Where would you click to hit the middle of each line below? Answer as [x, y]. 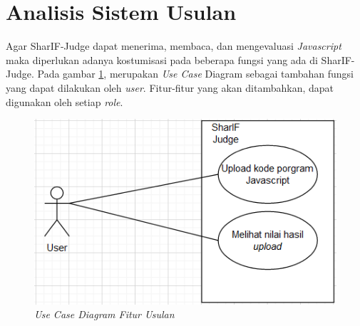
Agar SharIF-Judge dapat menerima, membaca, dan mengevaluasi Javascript [174, 46]
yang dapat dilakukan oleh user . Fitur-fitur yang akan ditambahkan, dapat [170, 87]
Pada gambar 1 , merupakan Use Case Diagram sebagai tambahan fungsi [195, 74]
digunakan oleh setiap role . [65, 101]
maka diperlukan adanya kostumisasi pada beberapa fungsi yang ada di [162, 59]
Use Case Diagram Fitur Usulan [104, 314]
